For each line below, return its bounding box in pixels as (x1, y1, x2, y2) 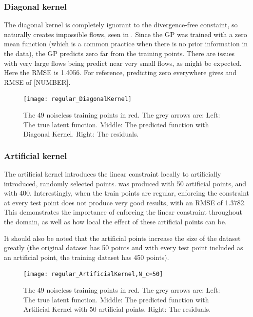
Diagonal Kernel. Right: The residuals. (23, 129, 139, 139)
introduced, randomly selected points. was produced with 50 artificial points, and (4, 178, 247, 188)
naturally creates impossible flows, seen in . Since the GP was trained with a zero (4, 29, 247, 39)
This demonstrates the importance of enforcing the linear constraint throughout (4, 207, 243, 217)
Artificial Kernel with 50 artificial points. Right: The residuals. (23, 304, 211, 314)
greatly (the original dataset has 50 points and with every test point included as (4, 242, 243, 253)
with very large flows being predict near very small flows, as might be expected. (4, 58, 242, 68)
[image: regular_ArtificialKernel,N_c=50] (23, 271, 163, 278)
